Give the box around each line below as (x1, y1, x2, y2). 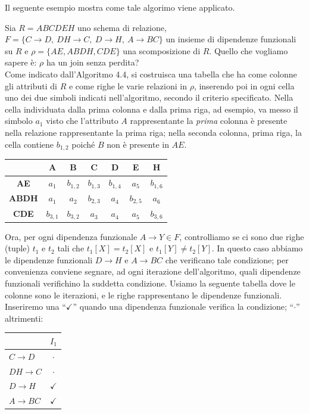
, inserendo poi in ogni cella (193, 79, 295, 92)
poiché (71, 138, 95, 150)
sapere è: (5, 56, 37, 69)
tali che (57, 242, 85, 254)
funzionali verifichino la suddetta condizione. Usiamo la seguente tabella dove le (5, 277, 295, 290)
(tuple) (5, 242, 30, 254)
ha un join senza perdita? (46, 56, 139, 69)
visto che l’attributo (46, 114, 118, 127)
